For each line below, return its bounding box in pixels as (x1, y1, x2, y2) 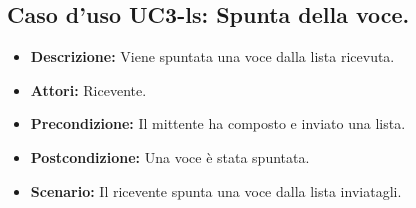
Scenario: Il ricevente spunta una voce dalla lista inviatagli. (30, 180, 402, 201)
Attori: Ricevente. (30, 79, 147, 100)
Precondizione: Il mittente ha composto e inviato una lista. (30, 113, 406, 134)
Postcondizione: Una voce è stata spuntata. (30, 146, 310, 167)
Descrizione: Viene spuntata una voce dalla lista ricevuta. (30, 46, 395, 67)
